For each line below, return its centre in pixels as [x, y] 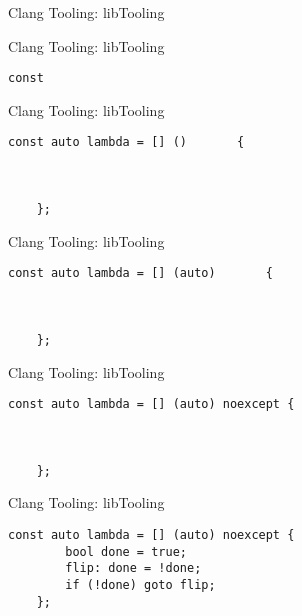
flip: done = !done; [133, 568]
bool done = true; [126, 551]
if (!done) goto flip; [140, 585]
